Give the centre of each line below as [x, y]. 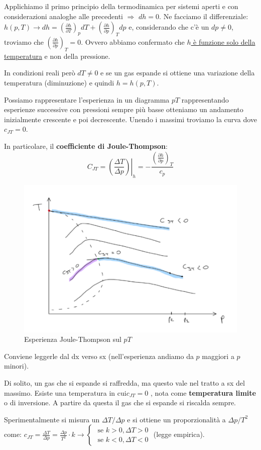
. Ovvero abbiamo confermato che [133, 41]
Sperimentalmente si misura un [52, 419]
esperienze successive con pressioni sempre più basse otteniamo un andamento [124, 109]
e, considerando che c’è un [169, 27]
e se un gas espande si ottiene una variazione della [178, 73]
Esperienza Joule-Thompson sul [73, 339]
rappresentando [205, 99]
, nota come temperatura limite [203, 392]
